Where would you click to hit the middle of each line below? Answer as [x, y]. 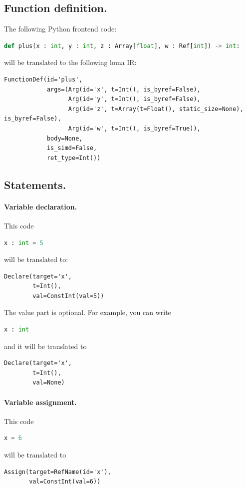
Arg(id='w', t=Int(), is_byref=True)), [134, 128]
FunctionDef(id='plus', [43, 79]
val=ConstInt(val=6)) [65, 482]
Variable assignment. [40, 402]
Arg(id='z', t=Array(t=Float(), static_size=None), [156, 109]
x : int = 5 [24, 243]
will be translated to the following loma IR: [70, 62]
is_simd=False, [72, 148]
